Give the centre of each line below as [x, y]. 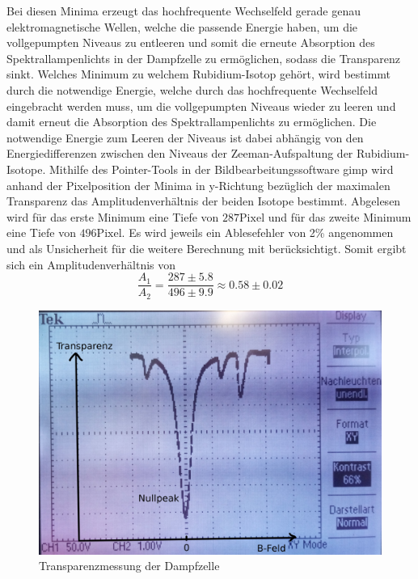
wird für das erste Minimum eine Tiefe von [113, 216]
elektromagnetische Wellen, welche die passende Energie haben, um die [182, 26]
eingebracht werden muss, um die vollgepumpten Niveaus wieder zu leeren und [201, 106]
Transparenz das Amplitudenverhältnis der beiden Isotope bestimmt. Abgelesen [204, 201]
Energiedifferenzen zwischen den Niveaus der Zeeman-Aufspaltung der [180, 153]
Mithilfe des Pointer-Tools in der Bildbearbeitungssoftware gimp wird [221, 169]
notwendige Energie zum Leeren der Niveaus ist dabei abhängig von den [185, 137]
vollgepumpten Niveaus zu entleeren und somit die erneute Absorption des [191, 42]
